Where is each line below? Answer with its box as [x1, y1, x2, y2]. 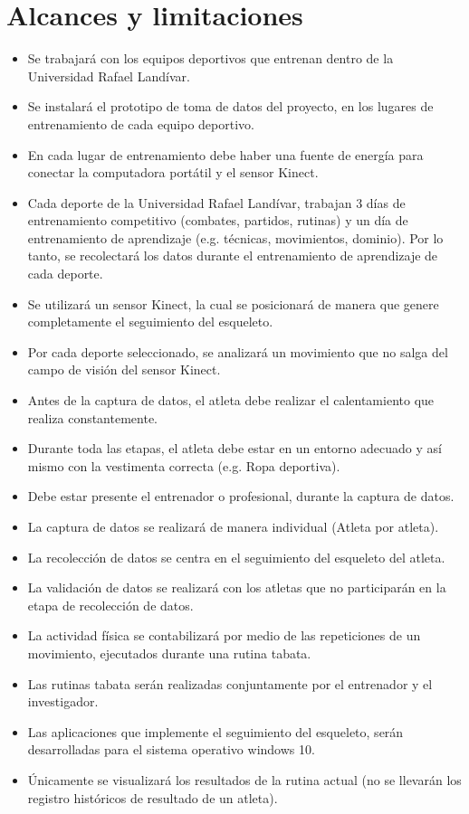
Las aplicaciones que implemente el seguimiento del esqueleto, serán [27, 722, 404, 741]
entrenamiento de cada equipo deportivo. [27, 114, 254, 133]
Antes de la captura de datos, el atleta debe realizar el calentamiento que [27, 391, 435, 410]
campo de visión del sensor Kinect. [27, 360, 221, 379]
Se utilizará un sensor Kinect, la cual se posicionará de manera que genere [27, 294, 439, 313]
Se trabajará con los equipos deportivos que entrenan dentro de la [27, 49, 394, 68]
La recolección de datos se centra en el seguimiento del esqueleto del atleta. [27, 547, 445, 566]
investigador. [27, 692, 99, 711]
